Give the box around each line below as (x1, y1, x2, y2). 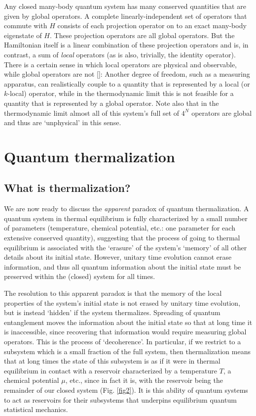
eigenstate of (4, 30, 42, 40)
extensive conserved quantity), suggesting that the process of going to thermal (4, 232, 240, 243)
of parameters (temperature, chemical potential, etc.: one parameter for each (4, 223, 235, 233)
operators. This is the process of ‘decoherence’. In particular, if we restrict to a (4, 336, 241, 347)
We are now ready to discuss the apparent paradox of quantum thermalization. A (4, 203, 249, 214)
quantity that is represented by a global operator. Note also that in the (4, 97, 219, 108)
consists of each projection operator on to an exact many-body (57, 20, 247, 31)
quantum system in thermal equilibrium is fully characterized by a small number (4, 213, 248, 223)
